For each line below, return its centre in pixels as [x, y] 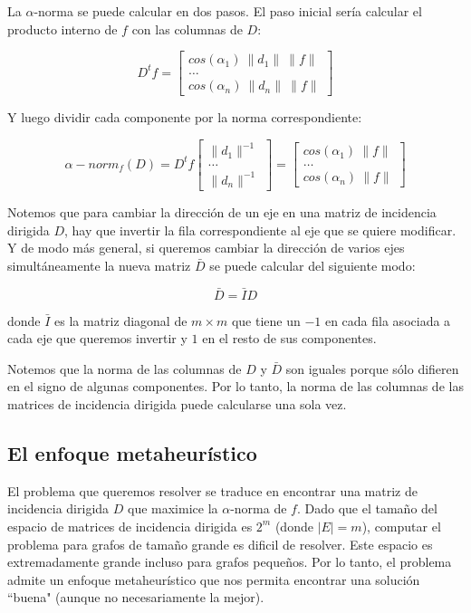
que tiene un [266, 320]
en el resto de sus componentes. [289, 338]
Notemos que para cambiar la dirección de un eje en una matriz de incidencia [222, 211]
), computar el [401, 526]
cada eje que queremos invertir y [97, 338]
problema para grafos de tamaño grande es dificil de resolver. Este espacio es [220, 544]
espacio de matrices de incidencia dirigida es [130, 526]
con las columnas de [187, 29]
